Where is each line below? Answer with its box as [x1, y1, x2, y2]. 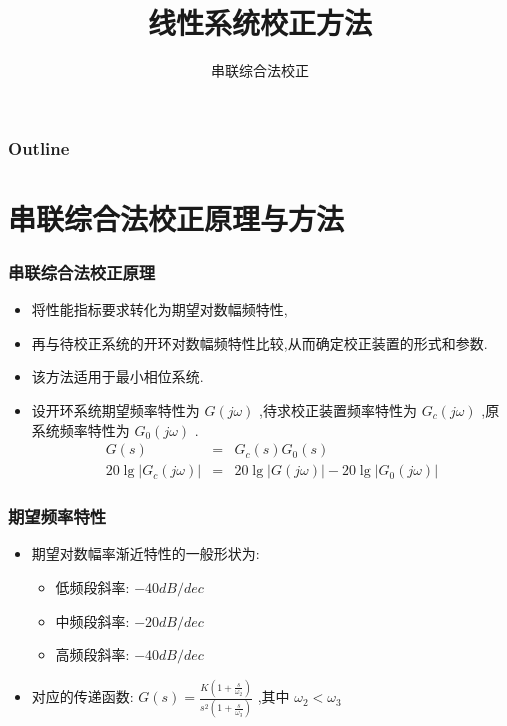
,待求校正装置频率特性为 [259, 400, 418, 421]
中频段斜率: [55, 610, 130, 631]
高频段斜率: [55, 644, 130, 665]
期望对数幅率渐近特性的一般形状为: [31, 543, 260, 564]
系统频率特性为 [31, 419, 130, 440]
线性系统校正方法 [147, 2, 372, 43]
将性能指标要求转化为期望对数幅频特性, [31, 299, 288, 320]
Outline [8, 135, 70, 160]
